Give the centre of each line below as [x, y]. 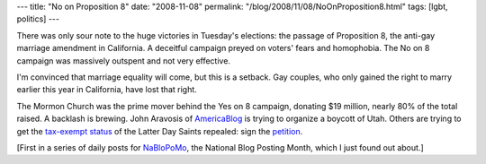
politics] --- [38, 19]
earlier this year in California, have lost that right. [107, 90]
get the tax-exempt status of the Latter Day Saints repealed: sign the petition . [160, 131]
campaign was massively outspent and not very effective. [124, 60]
